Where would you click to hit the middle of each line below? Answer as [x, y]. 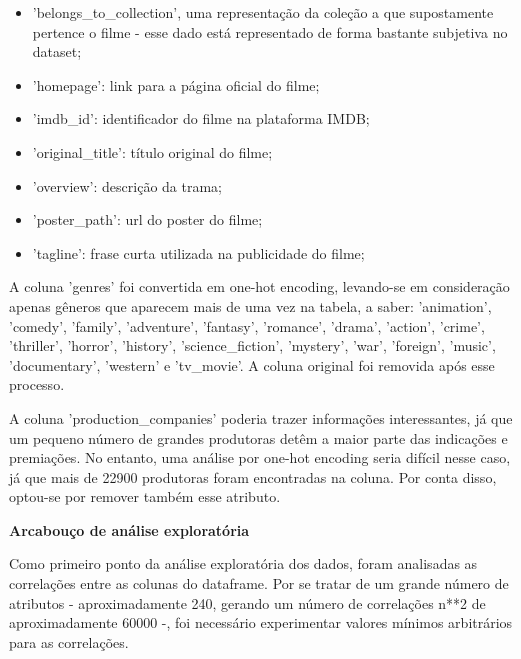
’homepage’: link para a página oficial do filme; [176, 84]
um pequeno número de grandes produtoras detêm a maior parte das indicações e [258, 437]
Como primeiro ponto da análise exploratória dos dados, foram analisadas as [243, 563]
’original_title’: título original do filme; [152, 151]
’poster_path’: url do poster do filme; [147, 219]
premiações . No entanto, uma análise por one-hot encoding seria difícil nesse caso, [260, 457]
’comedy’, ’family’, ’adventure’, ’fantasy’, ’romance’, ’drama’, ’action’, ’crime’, [247, 325]
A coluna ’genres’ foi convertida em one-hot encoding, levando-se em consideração [259, 286]
